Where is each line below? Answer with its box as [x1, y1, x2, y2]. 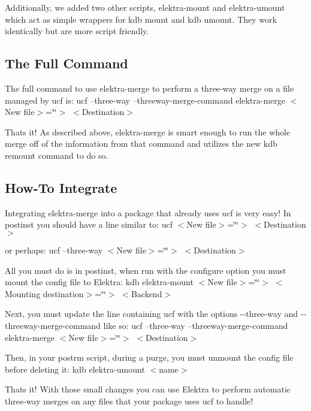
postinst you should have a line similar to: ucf [5, 218, 173, 231]
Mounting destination [5, 287, 84, 300]
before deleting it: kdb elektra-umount [5, 362, 145, 375]
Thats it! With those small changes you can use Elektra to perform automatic [5, 383, 291, 395]
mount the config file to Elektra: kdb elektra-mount [5, 276, 194, 288]
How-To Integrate [5, 178, 117, 197]
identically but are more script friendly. [5, 25, 149, 37]
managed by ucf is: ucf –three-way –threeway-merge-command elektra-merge [5, 93, 286, 106]
